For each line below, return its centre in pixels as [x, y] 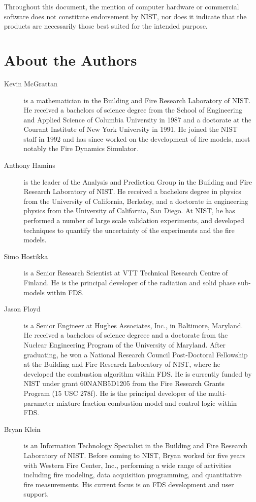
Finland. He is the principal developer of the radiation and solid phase [130, 282]
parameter [39, 403]
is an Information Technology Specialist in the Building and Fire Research [136, 445]
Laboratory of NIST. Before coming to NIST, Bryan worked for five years [135, 455]
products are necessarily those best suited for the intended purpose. [106, 26]
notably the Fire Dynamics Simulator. [81, 148]
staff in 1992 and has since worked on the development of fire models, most [137, 138]
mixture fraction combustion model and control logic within [147, 403]
